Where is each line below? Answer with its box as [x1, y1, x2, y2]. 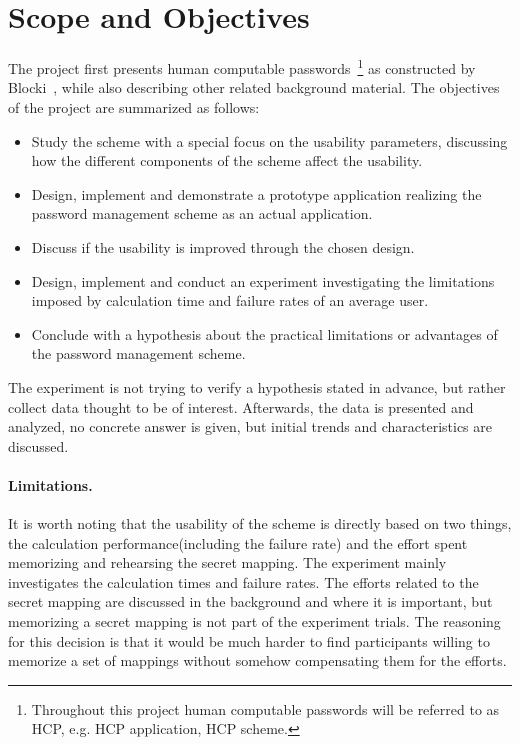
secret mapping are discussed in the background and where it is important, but [8, 591, 493, 612]
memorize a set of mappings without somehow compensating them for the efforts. [8, 650, 507, 671]
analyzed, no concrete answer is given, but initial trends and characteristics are [8, 416, 492, 437]
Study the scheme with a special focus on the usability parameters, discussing [31, 130, 508, 151]
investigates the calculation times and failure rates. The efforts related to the [8, 571, 479, 592]
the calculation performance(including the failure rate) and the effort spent [8, 532, 468, 553]
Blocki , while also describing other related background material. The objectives [8, 77, 500, 98]
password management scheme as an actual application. [31, 203, 373, 224]
